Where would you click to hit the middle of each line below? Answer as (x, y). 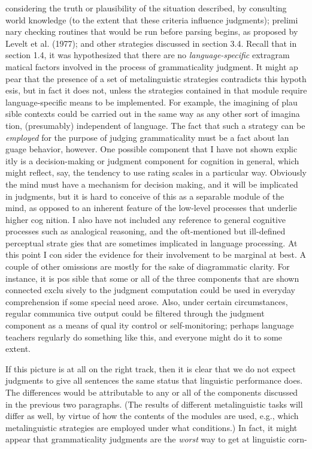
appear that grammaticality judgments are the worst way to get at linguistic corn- (156, 439)
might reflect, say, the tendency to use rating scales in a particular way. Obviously (156, 172)
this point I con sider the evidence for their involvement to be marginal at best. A (156, 254)
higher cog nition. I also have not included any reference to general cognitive (146, 219)
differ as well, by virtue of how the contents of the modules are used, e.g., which (152, 416)
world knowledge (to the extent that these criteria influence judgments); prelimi (152, 19)
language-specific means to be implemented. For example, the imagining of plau (152, 102)
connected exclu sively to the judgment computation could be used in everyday (150, 290)
